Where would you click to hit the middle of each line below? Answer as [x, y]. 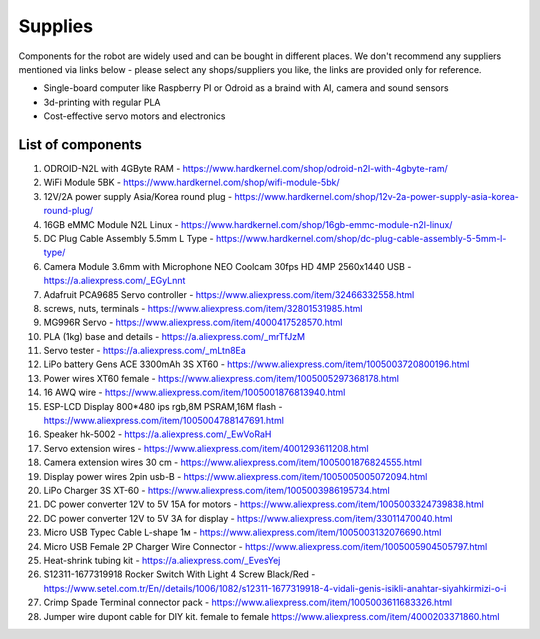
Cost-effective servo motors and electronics [134, 116]
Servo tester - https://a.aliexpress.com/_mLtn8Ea [145, 351]
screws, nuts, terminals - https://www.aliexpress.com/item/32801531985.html [203, 308]
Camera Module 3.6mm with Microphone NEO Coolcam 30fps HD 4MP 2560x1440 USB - [227, 266]
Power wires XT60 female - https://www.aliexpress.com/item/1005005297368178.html [221, 378]
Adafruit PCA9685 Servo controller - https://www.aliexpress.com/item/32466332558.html [229, 294]
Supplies [56, 26]
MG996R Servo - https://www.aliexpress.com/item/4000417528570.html [193, 322]
